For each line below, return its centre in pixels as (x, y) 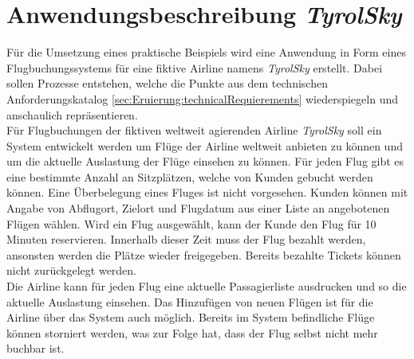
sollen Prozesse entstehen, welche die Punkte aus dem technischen (167, 83)
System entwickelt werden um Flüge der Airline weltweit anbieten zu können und (205, 145)
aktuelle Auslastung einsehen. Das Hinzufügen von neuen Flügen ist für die (190, 301)
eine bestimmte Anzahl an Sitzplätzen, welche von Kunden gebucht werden (190, 176)
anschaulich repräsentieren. (72, 114)
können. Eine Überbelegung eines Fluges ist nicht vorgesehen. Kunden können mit (207, 192)
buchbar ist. (35, 348)
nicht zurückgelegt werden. (72, 270)
